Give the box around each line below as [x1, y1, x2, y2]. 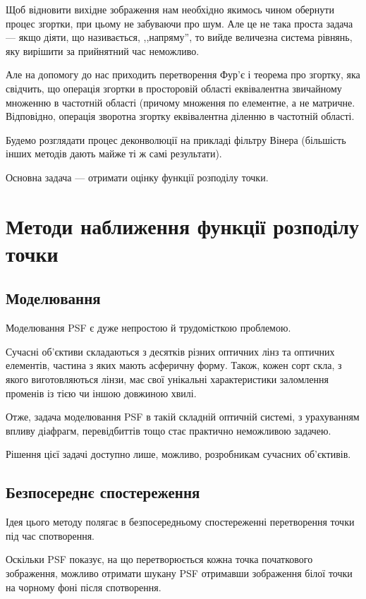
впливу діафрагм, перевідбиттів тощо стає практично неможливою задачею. [6, 423, 331, 437]
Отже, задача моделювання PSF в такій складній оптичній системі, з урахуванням [6, 409, 360, 424]
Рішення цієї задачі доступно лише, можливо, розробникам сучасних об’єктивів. [6, 447, 351, 461]
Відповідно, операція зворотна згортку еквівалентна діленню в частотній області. [6, 109, 355, 123]
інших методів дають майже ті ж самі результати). [6, 146, 222, 161]
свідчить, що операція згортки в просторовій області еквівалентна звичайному [6, 80, 342, 95]
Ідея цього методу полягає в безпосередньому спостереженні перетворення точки [6, 514, 355, 529]
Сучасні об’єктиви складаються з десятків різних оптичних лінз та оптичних [6, 344, 335, 358]
